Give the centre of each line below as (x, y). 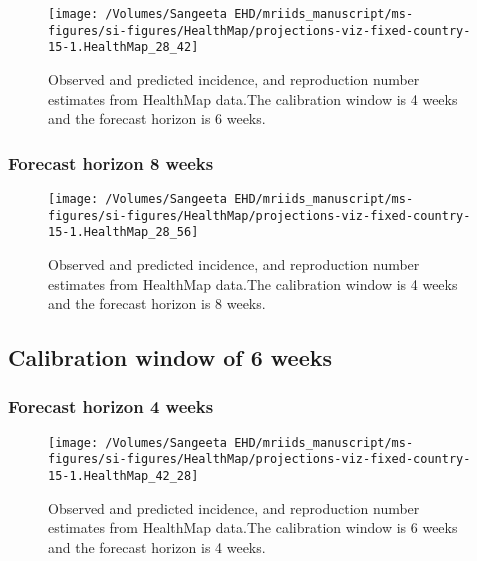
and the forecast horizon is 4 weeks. (157, 546)
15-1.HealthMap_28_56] (123, 232)
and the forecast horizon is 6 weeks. (157, 118)
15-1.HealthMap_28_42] (123, 47)
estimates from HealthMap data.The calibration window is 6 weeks (253, 527)
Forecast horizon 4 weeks (111, 406)
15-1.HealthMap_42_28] (123, 476)
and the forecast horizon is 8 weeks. (157, 303)
